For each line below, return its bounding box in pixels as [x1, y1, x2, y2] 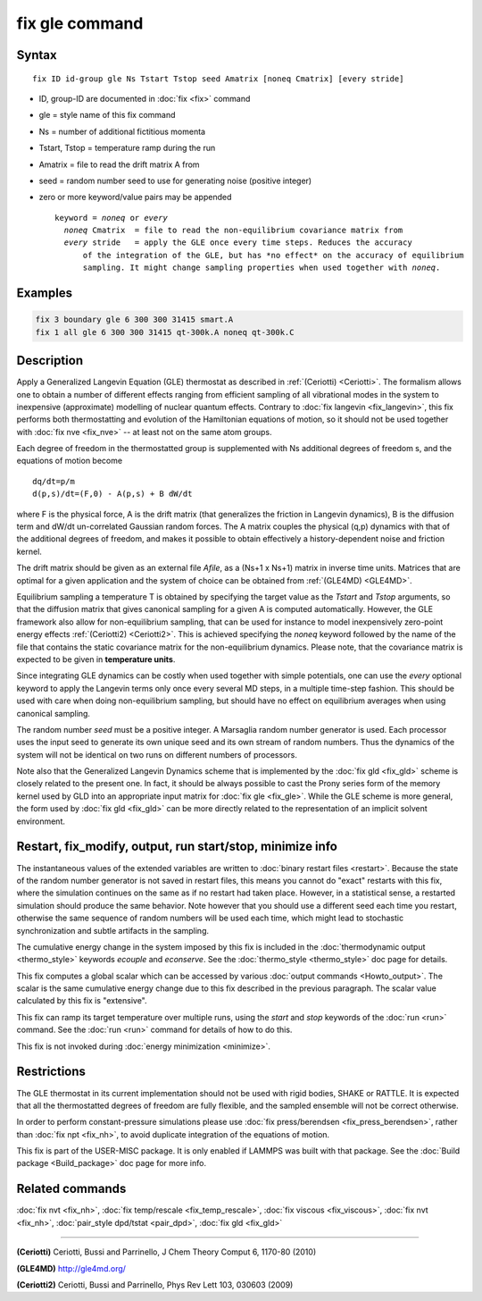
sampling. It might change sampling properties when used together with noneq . [82, 263, 441, 273]
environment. [16, 816, 66, 827]
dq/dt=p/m [32, 476, 75, 486]
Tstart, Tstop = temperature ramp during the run [38, 143, 216, 154]
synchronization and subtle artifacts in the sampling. [16, 925, 210, 936]
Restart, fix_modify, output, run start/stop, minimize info [16, 839, 338, 854]
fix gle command [16, 13, 144, 33]
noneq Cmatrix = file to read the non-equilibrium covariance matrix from [63, 225, 403, 236]
